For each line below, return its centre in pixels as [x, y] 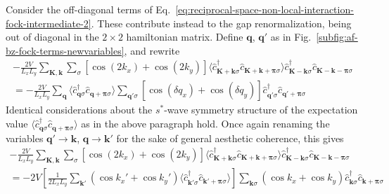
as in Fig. [291, 37]
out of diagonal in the [52, 37]
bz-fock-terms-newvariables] [65, 50]
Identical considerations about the [79, 110]
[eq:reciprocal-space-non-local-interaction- [264, 9]
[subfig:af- [337, 37]
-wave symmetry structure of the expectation [261, 110]
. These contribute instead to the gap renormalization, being [221, 23]
